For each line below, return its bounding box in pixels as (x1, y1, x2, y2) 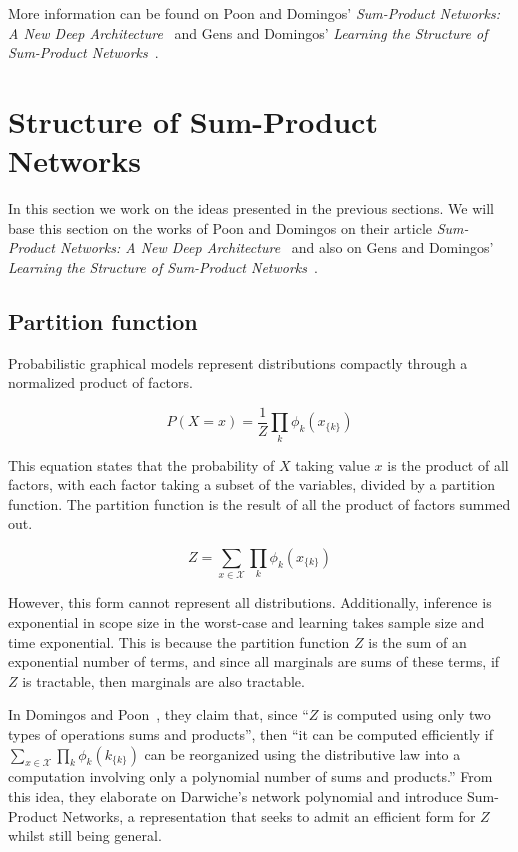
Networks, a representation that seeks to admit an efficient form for (62, 805, 476, 826)
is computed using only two (323, 704, 491, 725)
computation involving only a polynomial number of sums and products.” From (8, 766, 493, 787)
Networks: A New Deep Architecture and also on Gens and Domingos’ (59, 237, 494, 258)
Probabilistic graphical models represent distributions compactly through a (8, 352, 468, 373)
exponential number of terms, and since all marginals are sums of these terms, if (8, 651, 500, 672)
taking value (295, 454, 370, 475)
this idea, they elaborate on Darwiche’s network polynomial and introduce (8, 785, 463, 806)
